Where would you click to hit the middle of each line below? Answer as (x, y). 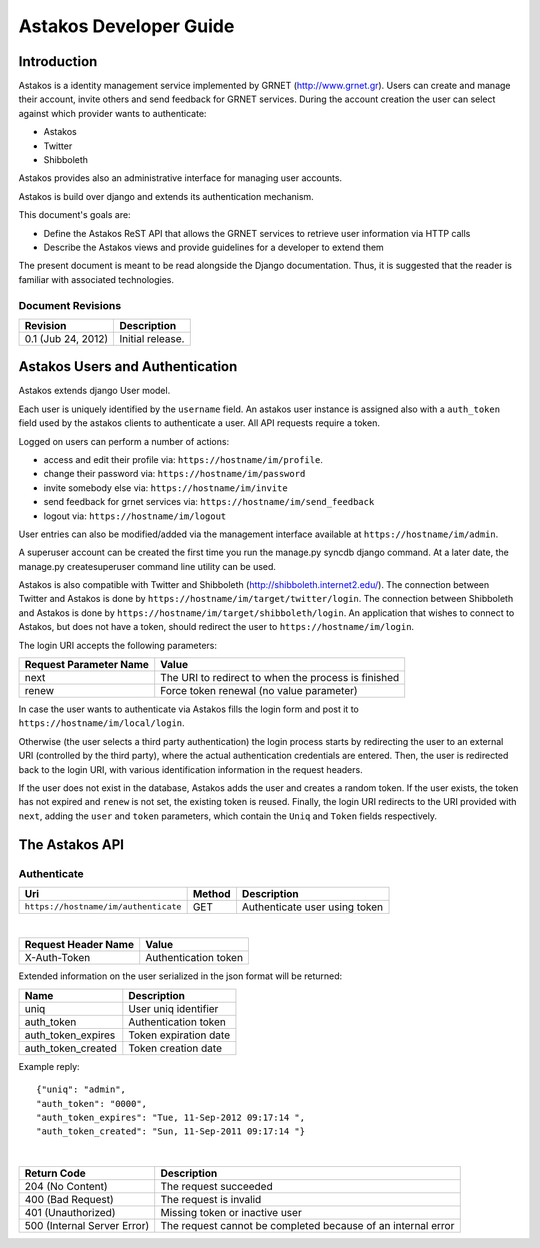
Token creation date (175, 1048)
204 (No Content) (66, 1187)
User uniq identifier (173, 1008)
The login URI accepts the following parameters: (117, 645)
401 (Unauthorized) (70, 1213)
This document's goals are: (74, 215)
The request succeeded (217, 1187)
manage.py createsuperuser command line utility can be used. (147, 566)
